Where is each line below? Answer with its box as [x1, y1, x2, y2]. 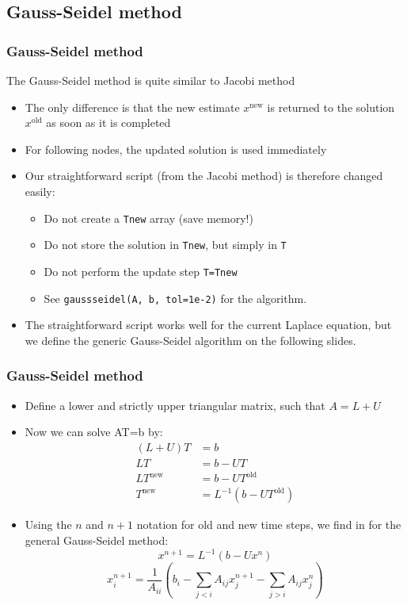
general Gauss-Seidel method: [25, 532, 169, 548]
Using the [25, 516, 72, 533]
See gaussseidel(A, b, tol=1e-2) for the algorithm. [44, 289, 307, 306]
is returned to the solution [267, 98, 395, 115]
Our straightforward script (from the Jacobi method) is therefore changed [25, 167, 383, 184]
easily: [25, 182, 55, 199]
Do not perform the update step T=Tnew [44, 262, 238, 279]
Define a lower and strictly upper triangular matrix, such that [25, 396, 325, 413]
